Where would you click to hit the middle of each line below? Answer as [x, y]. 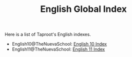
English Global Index [83, 9]
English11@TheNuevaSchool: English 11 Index [58, 49]
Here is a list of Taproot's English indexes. [48, 34]
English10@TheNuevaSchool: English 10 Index [59, 44]
